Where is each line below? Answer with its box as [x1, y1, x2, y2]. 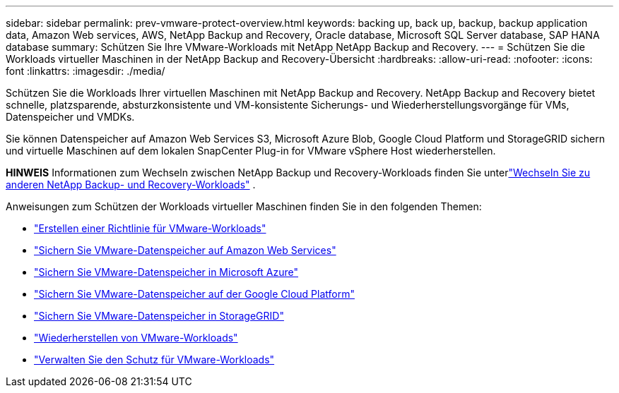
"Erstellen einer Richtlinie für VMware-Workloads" [34, 222, 266, 234]
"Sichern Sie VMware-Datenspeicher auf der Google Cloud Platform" [34, 288, 355, 300]
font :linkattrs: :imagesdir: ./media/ [6, 65, 165, 77]
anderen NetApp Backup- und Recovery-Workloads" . [6, 179, 256, 191]
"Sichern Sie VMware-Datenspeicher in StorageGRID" [34, 310, 284, 322]
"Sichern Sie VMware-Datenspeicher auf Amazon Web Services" [34, 244, 336, 256]
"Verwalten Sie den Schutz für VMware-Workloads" [34, 353, 275, 365]
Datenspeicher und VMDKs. [6, 111, 135, 123]
